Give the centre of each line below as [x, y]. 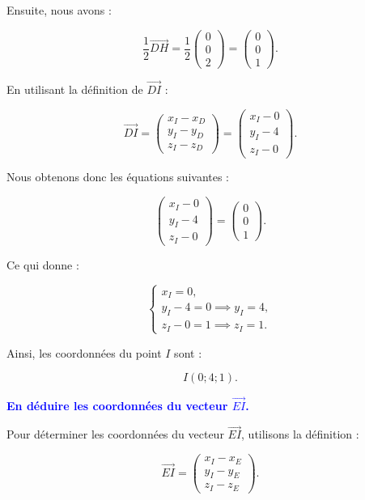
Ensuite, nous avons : [59, 10]
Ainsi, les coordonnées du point [84, 352]
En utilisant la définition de [75, 89]
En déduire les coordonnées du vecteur [117, 405]
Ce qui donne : [43, 264]
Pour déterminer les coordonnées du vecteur [115, 434]
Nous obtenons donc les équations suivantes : [118, 177]
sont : [188, 352]
